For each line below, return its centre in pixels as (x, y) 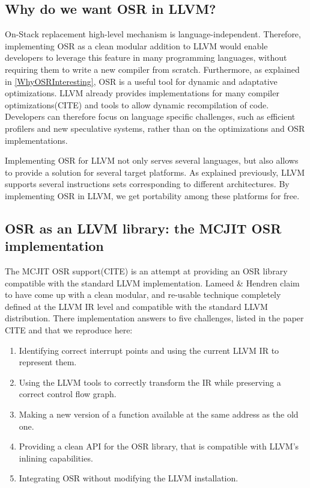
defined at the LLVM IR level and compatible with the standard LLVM (136, 306)
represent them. (48, 362)
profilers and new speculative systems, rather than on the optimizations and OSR (155, 128)
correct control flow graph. (68, 394)
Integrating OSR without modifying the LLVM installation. (129, 478)
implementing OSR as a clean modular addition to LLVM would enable (136, 45)
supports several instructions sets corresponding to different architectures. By (147, 184)
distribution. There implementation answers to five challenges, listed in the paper (154, 318)
